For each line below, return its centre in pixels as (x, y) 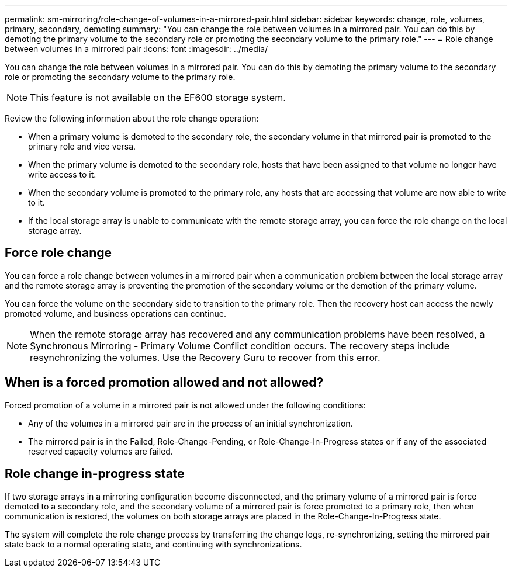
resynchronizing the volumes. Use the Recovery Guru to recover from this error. (205, 357)
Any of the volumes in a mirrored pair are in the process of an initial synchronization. (191, 423)
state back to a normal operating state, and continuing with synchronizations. (153, 544)
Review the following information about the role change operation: (132, 118)
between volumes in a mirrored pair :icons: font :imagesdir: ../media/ (136, 49)
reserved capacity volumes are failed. (101, 451)
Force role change (58, 253)
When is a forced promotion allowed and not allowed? (164, 383)
